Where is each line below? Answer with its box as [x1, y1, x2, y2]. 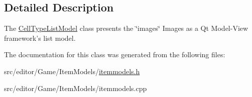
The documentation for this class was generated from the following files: [4, 49, 225, 60]
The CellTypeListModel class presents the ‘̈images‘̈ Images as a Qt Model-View [4, 23, 248, 33]
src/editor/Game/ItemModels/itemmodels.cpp [4, 83, 147, 93]
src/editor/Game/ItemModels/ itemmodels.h [4, 66, 140, 76]
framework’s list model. [4, 32, 76, 43]
